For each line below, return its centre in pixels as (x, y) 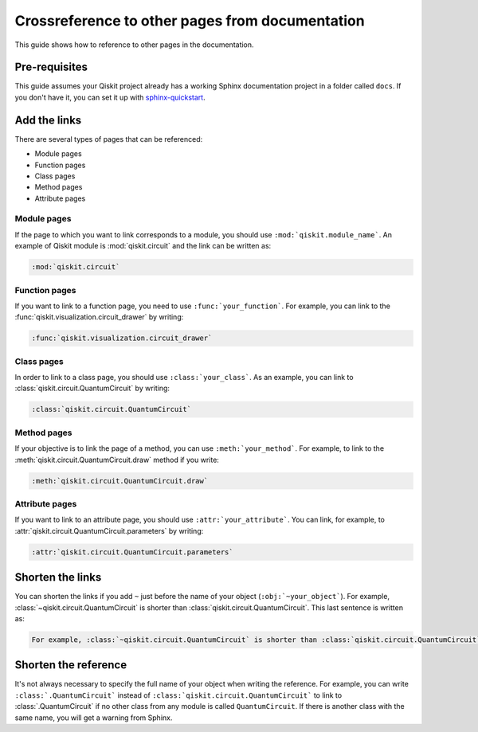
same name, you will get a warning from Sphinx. (94, 718)
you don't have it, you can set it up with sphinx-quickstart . (110, 97)
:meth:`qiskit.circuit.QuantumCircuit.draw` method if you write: (117, 460)
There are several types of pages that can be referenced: (109, 139)
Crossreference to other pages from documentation (190, 21)
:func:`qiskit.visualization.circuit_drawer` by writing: (99, 317)
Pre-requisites (51, 67)
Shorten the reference (71, 665)
